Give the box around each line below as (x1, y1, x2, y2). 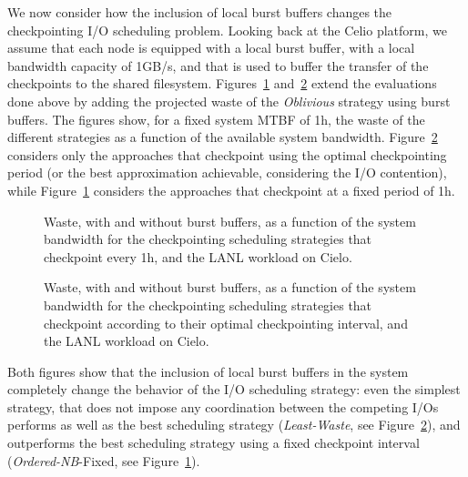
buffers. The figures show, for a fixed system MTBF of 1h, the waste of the (7, 109, 425, 128)
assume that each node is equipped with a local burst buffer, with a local (7, 38, 415, 57)
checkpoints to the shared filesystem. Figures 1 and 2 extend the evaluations (7, 74, 437, 93)
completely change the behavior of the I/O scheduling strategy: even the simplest (7, 380, 461, 399)
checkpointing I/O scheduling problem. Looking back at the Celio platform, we (7, 20, 447, 39)
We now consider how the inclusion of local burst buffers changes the (7, 3, 392, 21)
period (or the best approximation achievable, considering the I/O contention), (7, 163, 447, 182)
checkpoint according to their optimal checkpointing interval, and (44, 313, 408, 332)
